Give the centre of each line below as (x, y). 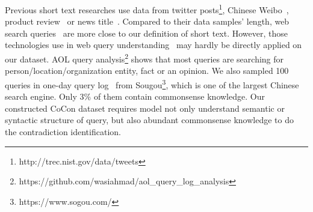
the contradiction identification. (63, 131)
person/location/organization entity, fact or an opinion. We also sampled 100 (147, 71)
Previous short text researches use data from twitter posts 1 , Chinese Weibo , (147, 9)
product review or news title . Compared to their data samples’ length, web (147, 21)
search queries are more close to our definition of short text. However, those (146, 33)
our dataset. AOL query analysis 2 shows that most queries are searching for (144, 58)
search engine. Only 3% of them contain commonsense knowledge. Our (135, 96)
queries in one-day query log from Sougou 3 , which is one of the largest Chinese (152, 83)
